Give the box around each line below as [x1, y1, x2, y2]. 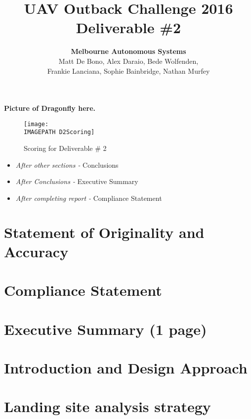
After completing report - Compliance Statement [15, 192, 162, 203]
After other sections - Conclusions [15, 159, 119, 170]
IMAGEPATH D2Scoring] [24, 129, 95, 136]
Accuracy [4, 241, 69, 261]
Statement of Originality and [4, 222, 205, 242]
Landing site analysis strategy [4, 396, 211, 417]
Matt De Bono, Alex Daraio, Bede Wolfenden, [58, 55, 199, 66]
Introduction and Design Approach [4, 357, 248, 377]
